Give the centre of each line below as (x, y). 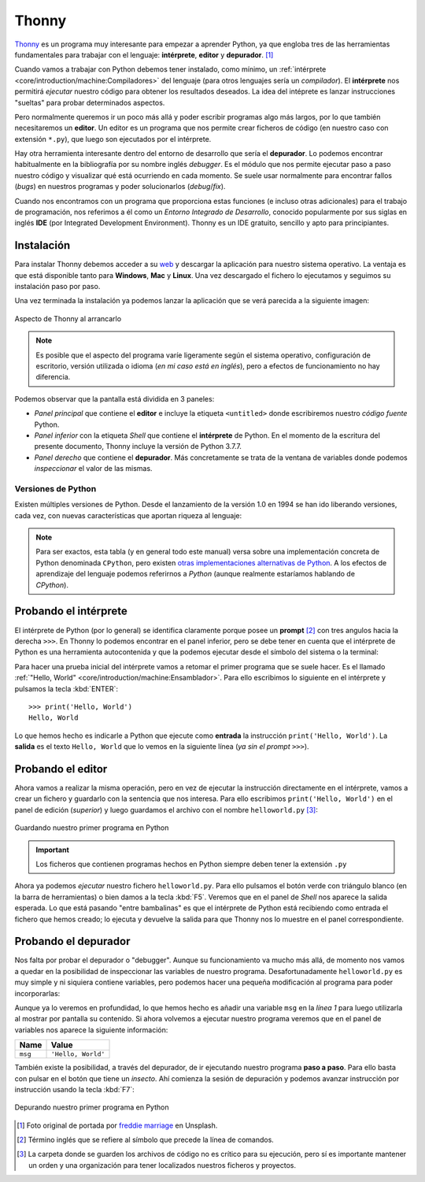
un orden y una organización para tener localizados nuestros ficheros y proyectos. (163, 1165)
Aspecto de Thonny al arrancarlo (68, 318)
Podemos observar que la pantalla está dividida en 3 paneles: (115, 398)
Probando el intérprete (71, 611)
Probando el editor (61, 769)
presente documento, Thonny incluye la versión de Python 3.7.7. (138, 446)
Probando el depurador (72, 941)
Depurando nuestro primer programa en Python (92, 1107)
